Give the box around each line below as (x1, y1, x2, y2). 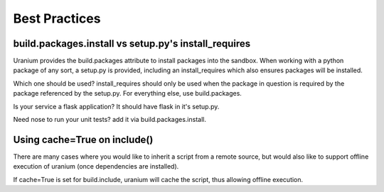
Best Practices (13, 11, 101, 26)
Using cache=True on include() (13, 133, 154, 145)
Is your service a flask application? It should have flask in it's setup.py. (13, 102, 220, 111)
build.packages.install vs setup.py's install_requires (13, 38, 251, 50)
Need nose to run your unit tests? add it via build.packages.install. (13, 115, 206, 124)
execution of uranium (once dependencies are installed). (13, 162, 179, 171)
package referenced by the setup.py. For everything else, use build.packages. (13, 89, 242, 98)
